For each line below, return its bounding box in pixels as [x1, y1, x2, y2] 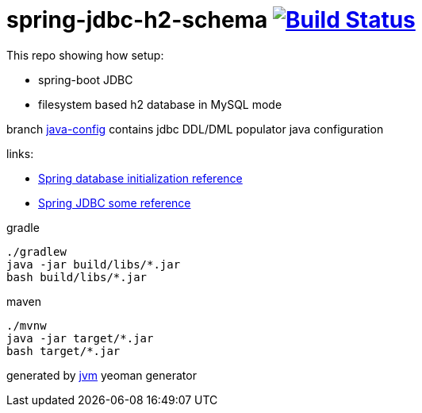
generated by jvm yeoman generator [6, 368, 197, 382]
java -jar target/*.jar [6, 331, 154, 345]
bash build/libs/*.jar [6, 270, 148, 284]
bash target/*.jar [6, 344, 121, 357]
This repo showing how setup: [6, 48, 164, 62]
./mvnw [6, 318, 47, 332]
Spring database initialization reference [38, 171, 243, 185]
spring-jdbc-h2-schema [6, 6, 268, 33]
